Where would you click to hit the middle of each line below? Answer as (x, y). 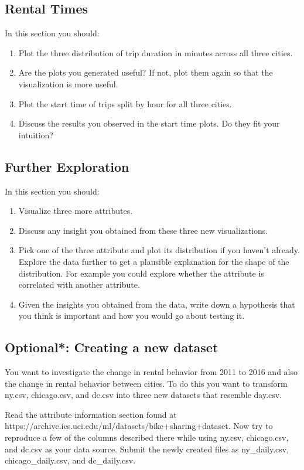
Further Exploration (67, 166)
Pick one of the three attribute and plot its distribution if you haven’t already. (159, 250)
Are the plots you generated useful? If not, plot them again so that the (146, 72)
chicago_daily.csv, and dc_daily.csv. (70, 460)
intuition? (36, 134)
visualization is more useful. (68, 84)
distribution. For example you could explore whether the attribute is (141, 273)
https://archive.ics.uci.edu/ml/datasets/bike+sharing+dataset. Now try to (139, 426)
